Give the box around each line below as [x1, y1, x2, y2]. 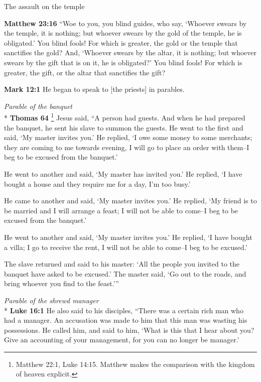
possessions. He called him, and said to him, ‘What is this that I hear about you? [4, 324, 254, 335]
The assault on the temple [4, 1, 85, 11]
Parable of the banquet [4, 100, 72, 111]
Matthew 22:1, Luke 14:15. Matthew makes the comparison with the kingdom [16, 358, 255, 369]
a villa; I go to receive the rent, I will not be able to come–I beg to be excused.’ [4, 241, 247, 252]
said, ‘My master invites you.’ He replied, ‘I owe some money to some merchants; [4, 132, 252, 143]
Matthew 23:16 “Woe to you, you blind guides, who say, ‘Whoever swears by [4, 18, 247, 28]
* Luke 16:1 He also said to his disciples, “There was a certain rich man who [4, 305, 243, 315]
